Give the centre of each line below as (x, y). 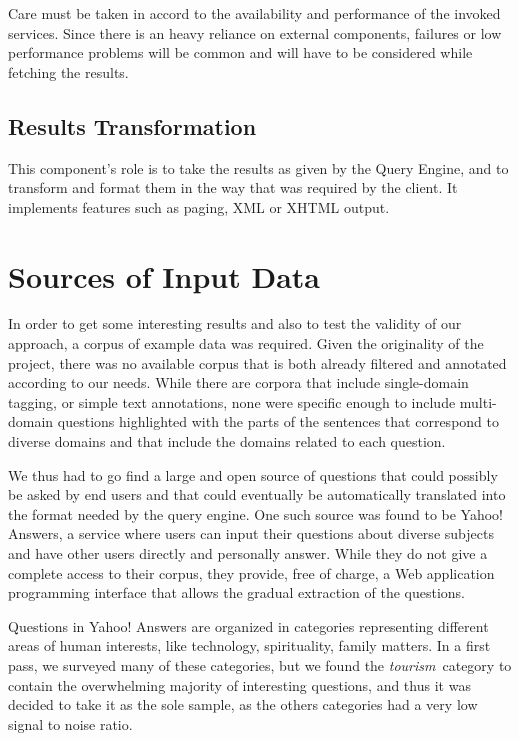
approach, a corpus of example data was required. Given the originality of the (246, 343)
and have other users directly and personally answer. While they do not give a (248, 553)
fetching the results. (68, 71)
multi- (478, 401)
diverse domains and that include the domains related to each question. (227, 441)
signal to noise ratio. (70, 723)
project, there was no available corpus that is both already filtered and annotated (257, 362)
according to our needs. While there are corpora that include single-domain (238, 382)
